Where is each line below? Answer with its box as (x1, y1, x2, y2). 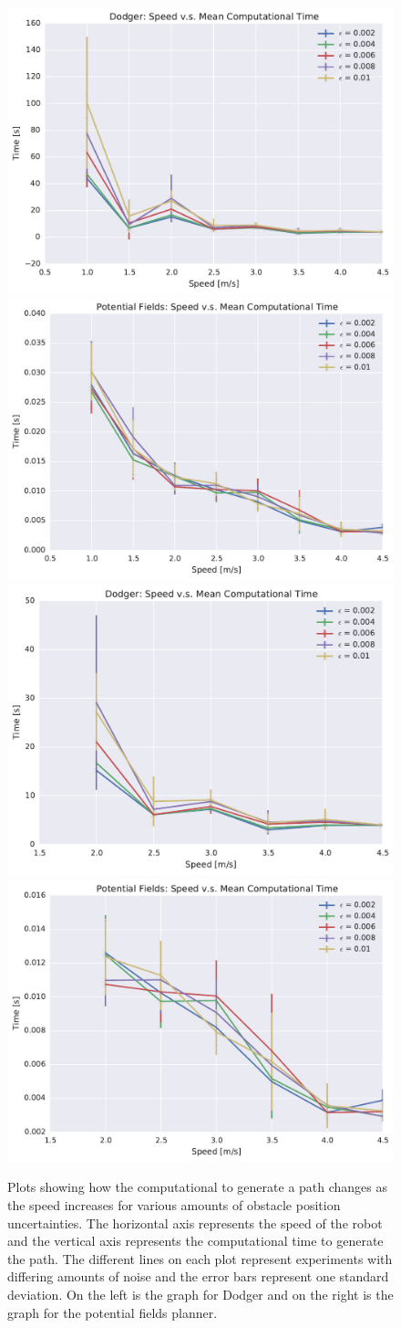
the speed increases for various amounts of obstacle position (7, 1196, 341, 1215)
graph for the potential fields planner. (7, 1302, 218, 1322)
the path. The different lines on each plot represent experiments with (7, 1249, 393, 1268)
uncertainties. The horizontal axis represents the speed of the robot (7, 1213, 383, 1232)
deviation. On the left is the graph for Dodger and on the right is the (7, 1284, 394, 1303)
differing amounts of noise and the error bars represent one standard (7, 1267, 389, 1286)
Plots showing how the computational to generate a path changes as (7, 1177, 388, 1196)
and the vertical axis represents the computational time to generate (7, 1231, 384, 1250)
